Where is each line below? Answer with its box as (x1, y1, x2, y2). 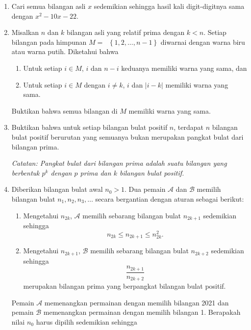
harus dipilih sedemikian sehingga (36, 316, 137, 327)
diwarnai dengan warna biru (160, 36, 245, 47)
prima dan (80, 167, 111, 178)
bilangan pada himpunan (11, 36, 87, 47)
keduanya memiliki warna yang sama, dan (121, 62, 247, 73)
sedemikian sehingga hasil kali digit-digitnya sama (94, 1, 245, 11)
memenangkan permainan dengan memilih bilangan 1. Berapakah (43, 307, 241, 317)
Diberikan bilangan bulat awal (11, 184, 103, 194)
